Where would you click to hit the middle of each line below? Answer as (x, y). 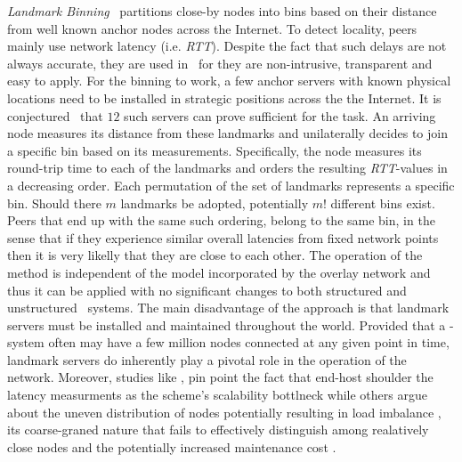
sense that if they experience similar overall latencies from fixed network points (223, 237)
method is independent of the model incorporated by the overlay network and (219, 272)
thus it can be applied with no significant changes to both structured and (207, 290)
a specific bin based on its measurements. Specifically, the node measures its (215, 150)
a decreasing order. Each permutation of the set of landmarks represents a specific (231, 185)
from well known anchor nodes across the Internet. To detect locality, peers (212, 28)
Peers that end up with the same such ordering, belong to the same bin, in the (221, 220)
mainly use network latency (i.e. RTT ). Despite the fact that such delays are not (227, 46)
